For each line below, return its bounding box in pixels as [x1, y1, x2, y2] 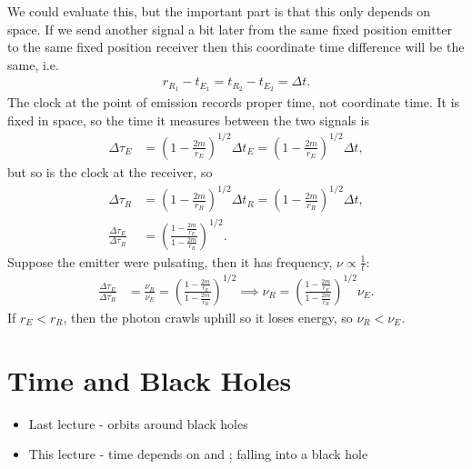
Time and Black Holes [7, 361, 292, 398]
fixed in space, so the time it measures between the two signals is [7, 110, 369, 129]
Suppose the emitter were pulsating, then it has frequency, [7, 252, 333, 271]
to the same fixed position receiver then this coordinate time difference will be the [7, 37, 465, 56]
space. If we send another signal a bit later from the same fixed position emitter [7, 19, 452, 38]
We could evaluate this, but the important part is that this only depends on [7, 2, 431, 20]
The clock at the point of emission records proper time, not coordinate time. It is [7, 93, 460, 112]
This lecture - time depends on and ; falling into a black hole [28, 444, 368, 464]
